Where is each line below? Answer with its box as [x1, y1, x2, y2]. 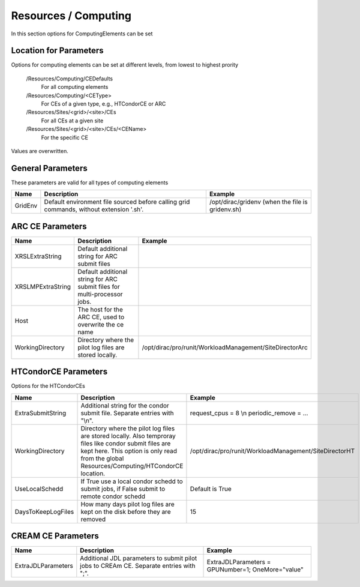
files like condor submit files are [80, 439, 171, 447]
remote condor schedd [80, 492, 146, 501]
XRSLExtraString [14, 252, 62, 260]
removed [80, 515, 106, 523]
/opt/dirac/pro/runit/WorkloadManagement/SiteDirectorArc [142, 343, 308, 351]
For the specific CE [41, 134, 88, 141]
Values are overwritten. [11, 147, 68, 154]
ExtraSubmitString [14, 409, 67, 417]
